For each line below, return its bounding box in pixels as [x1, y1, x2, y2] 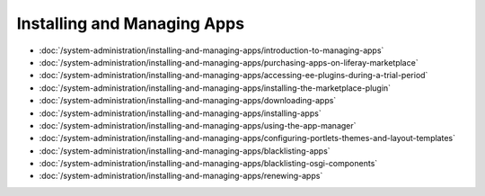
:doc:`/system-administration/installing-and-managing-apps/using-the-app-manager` [39, 120, 357, 130]
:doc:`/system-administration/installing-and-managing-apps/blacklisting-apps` [39, 145, 331, 156]
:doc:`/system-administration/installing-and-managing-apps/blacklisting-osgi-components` [39, 158, 378, 169]
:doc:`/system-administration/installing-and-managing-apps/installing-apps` [39, 108, 322, 119]
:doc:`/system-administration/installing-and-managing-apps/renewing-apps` [39, 171, 323, 182]
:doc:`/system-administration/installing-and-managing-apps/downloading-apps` [39, 95, 337, 106]
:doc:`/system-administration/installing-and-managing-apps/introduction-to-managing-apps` [39, 45, 384, 56]
